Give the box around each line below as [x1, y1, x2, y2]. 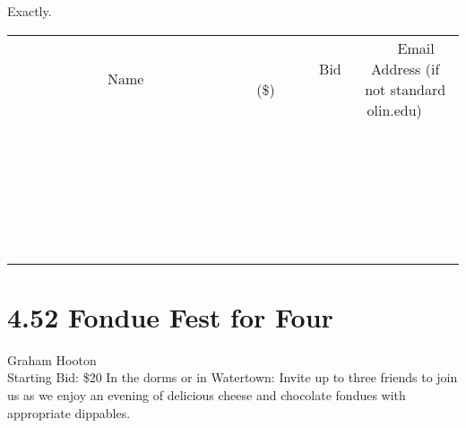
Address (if [371, 57, 440, 79]
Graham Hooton [7, 350, 97, 369]
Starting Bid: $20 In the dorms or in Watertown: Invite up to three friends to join [7, 368, 458, 387]
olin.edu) [367, 99, 422, 120]
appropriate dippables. [7, 403, 131, 422]
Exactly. [7, 2, 52, 20]
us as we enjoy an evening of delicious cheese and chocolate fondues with [7, 385, 406, 404]
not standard [365, 78, 446, 100]
